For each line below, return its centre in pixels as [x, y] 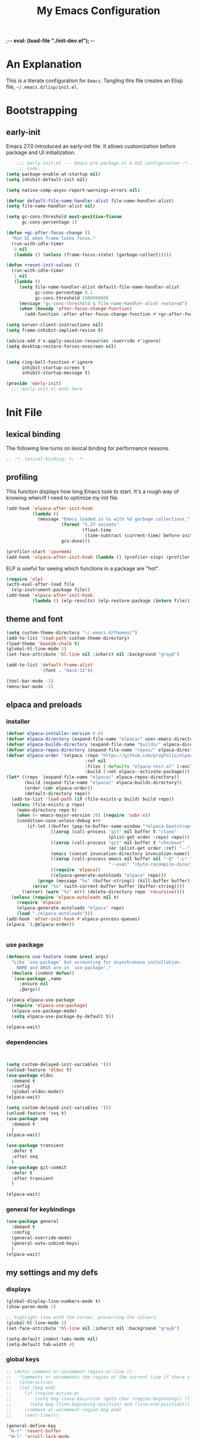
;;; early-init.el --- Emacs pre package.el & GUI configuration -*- [103, 163]
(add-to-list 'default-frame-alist [50, 665]
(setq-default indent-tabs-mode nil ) [52, 1339]
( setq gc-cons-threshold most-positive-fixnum [64, 217]
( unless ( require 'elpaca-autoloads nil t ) [65, 897]
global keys [23, 1359]
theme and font [35, 619]
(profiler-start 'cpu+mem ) [39, 552]
